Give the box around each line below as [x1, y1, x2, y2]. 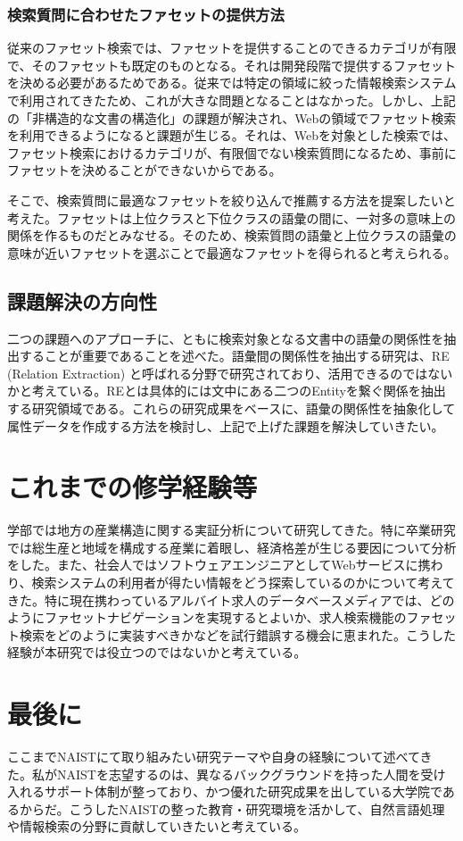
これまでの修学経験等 [7, 469, 258, 505]
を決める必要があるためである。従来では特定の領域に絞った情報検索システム [7, 73, 457, 92]
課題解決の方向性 [7, 287, 157, 314]
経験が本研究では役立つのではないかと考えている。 [7, 643, 307, 662]
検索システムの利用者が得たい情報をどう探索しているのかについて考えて [31, 573, 455, 592]
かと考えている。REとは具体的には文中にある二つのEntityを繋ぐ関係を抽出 [7, 381, 446, 400]
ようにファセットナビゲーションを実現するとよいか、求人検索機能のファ [7, 608, 432, 627]
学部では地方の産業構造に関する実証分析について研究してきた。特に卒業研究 [7, 520, 456, 539]
